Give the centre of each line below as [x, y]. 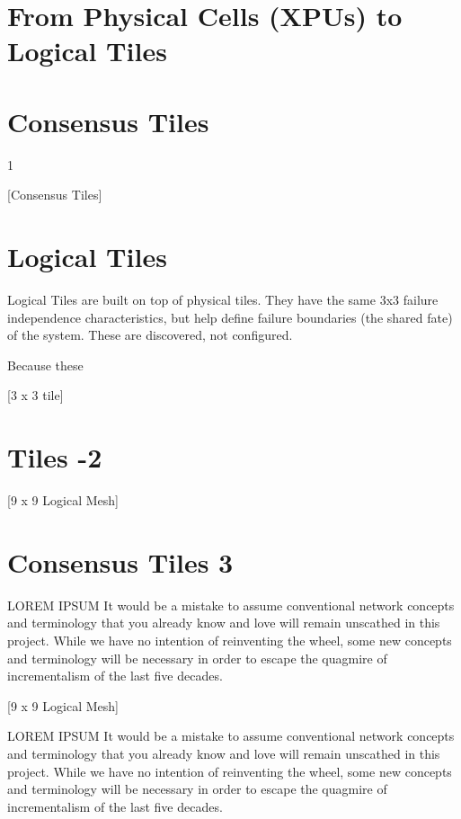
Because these [45, 365]
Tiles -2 [55, 457]
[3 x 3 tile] [35, 395]
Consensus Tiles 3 [120, 561]
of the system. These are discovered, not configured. [150, 335]
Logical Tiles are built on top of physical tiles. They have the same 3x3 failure [223, 299]
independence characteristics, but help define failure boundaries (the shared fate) [230, 317]
